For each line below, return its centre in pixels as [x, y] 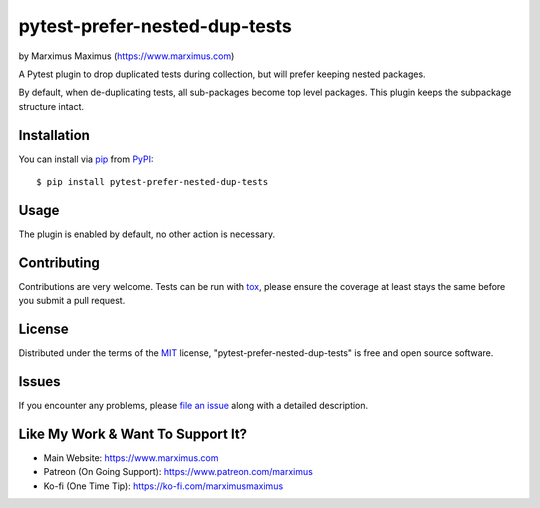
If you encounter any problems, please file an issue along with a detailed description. [193, 406]
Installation [54, 135]
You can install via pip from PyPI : [86, 159]
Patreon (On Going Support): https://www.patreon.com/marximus [178, 472]
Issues [39, 381]
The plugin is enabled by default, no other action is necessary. [146, 234]
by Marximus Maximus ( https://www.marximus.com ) [126, 56]
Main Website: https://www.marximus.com [131, 457]
